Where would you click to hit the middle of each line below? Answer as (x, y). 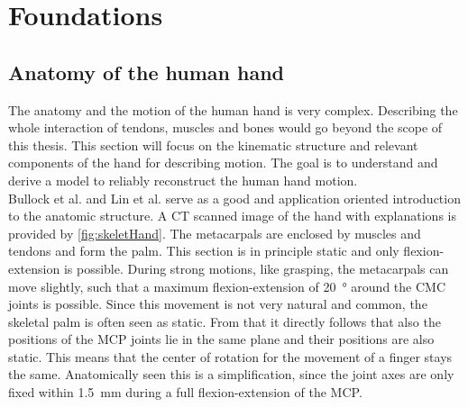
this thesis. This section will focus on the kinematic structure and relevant (213, 145)
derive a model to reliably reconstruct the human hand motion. (183, 180)
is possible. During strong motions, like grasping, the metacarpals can (256, 268)
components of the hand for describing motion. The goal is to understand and (223, 163)
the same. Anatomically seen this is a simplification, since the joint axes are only (231, 374)
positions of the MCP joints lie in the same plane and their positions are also (221, 339)
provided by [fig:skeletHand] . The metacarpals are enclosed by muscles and (215, 233)
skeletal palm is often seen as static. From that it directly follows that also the (225, 321)
